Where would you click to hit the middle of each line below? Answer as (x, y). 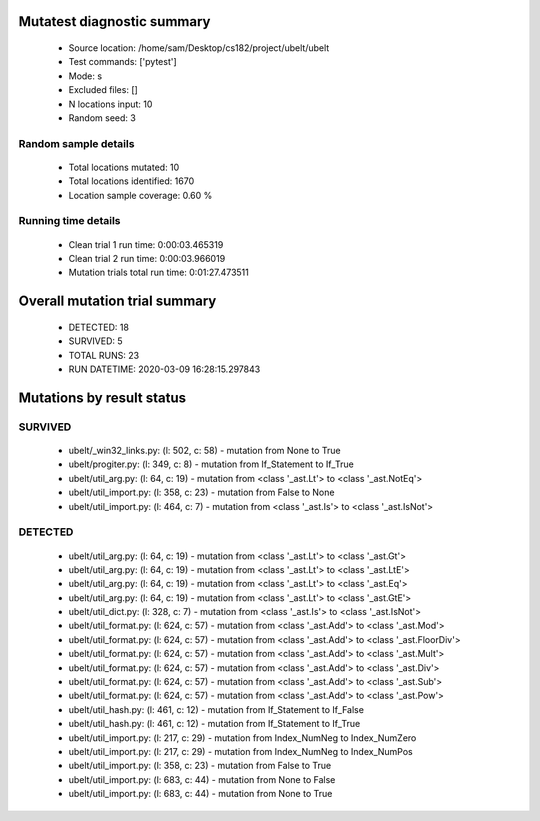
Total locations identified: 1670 (131, 181)
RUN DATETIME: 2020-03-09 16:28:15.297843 (164, 369)
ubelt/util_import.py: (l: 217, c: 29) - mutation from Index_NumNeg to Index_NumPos (241, 751)
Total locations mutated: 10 (124, 167)
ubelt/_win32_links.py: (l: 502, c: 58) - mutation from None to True (205, 450)
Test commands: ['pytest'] (122, 62)
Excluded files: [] (103, 90)
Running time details (69, 221)
